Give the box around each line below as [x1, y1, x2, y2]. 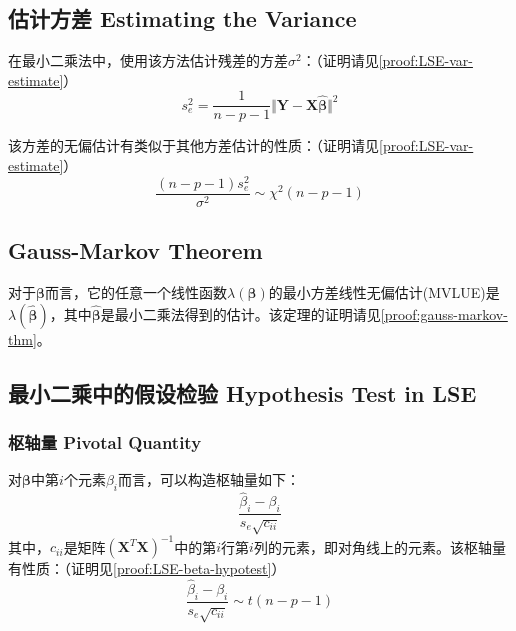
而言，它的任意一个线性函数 [45, 281, 228, 302]
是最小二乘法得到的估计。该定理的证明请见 [100, 303, 381, 324]
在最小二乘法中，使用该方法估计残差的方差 [8, 50, 288, 71]
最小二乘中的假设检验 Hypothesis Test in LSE [8, 377, 477, 408]
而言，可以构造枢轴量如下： [118, 469, 301, 490]
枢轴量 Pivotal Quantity [8, 429, 202, 454]
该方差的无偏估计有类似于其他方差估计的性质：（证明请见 [8, 135, 379, 156]
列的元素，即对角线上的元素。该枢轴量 [253, 536, 506, 557]
